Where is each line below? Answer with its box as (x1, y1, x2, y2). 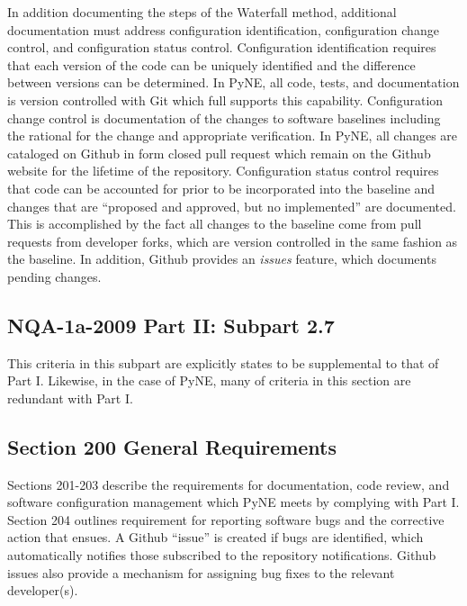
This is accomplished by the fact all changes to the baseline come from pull (7, 214, 422, 233)
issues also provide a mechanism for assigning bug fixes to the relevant (7, 563, 395, 582)
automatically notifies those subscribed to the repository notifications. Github (7, 546, 436, 565)
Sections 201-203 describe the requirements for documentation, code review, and (7, 475, 450, 493)
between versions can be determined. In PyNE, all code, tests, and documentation (7, 73, 460, 92)
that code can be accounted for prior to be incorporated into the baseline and (7, 178, 436, 197)
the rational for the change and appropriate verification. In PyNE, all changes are (7, 126, 458, 145)
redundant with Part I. (7, 388, 133, 407)
